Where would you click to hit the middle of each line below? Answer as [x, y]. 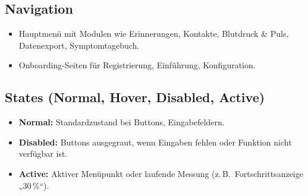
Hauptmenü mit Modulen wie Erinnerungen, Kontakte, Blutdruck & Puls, [154, 34]
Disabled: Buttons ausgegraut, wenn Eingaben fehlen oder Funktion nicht [155, 142]
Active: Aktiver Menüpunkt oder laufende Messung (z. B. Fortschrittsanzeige [161, 173]
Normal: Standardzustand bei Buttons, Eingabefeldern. [122, 122]
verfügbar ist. [43, 154]
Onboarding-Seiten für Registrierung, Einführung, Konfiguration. [137, 65]
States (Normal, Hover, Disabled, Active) [135, 97]
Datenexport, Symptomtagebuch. [79, 45]
